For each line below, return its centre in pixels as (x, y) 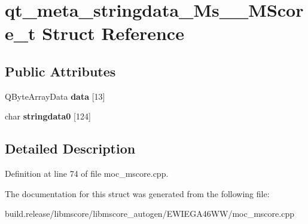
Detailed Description (70, 148)
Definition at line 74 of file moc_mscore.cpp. (87, 174)
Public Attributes (60, 71)
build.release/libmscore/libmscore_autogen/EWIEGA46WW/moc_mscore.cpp (150, 214)
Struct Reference (113, 33)
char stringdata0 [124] (48, 116)
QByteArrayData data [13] (55, 96)
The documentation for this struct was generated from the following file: (137, 193)
